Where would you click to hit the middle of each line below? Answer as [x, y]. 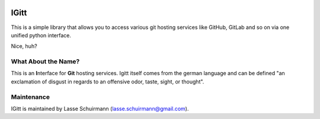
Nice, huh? [24, 46]
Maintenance [31, 97]
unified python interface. [41, 35]
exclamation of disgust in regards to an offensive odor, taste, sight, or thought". [108, 81]
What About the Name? [45, 62]
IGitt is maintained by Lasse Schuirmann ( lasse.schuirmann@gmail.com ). [100, 108]
